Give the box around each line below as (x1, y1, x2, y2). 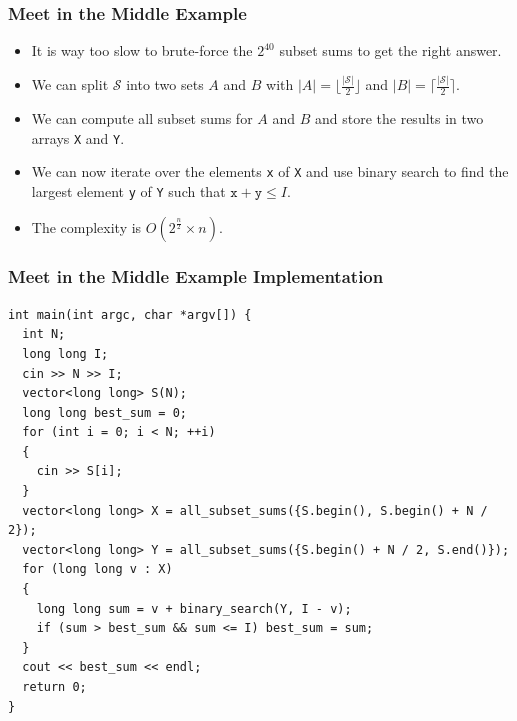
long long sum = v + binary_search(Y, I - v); (36, 601, 352, 616)
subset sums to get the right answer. (279, 40, 502, 61)
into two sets (126, 74, 204, 95)
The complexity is (31, 216, 142, 237)
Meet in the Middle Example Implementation (8, 264, 384, 289)
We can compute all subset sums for (31, 107, 253, 128)
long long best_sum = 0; (22, 405, 187, 420)
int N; (22, 327, 66, 342)
